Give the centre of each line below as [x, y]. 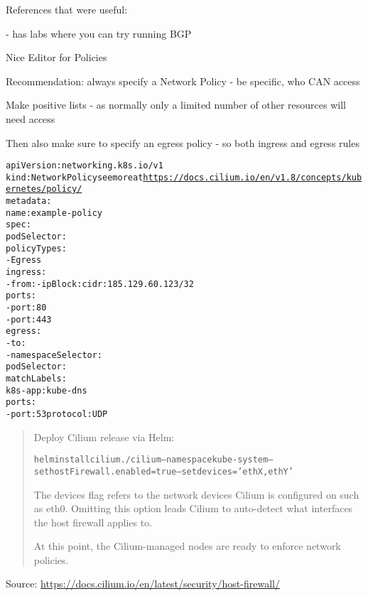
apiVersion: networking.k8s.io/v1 [85, 166]
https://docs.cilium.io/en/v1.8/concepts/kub [253, 177]
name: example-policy [54, 213]
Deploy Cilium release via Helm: [104, 437]
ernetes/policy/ [44, 189]
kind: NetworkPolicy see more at [75, 177]
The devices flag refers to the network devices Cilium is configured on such [196, 494]
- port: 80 [26, 308]
